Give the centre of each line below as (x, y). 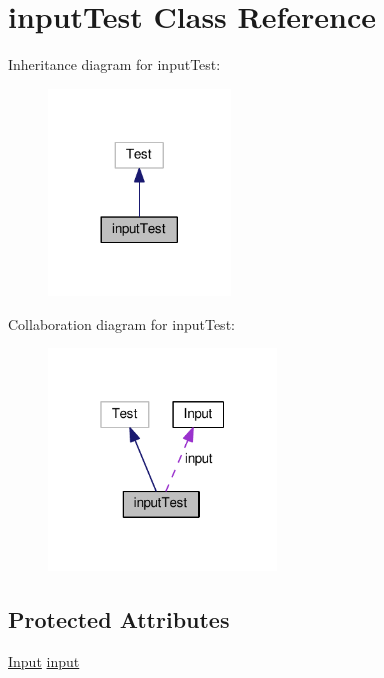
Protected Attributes (119, 618)
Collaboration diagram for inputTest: (121, 323)
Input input (44, 660)
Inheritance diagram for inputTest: (114, 64)
